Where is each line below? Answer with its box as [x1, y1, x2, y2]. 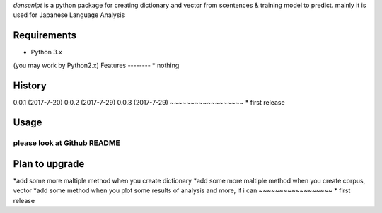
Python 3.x [30, 48, 63, 57]
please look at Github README [13, 138, 120, 148]
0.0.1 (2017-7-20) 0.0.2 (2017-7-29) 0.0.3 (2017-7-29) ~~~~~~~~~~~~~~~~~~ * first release [13, 98, 286, 106]
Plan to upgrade [13, 158, 85, 170]
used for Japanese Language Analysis [13, 11, 125, 19]
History [13, 79, 47, 91]
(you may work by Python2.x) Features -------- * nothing [13, 61, 180, 69]
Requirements [13, 29, 77, 42]
